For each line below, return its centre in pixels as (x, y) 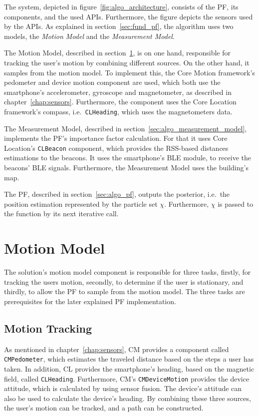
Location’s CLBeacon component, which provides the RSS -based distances (116, 148)
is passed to (236, 204)
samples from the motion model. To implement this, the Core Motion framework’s (129, 72)
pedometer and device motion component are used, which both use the (112, 82)
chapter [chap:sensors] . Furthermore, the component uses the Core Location (120, 102)
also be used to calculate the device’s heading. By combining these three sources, (128, 398)
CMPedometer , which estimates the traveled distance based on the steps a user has (129, 359)
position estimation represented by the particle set (81, 204)
